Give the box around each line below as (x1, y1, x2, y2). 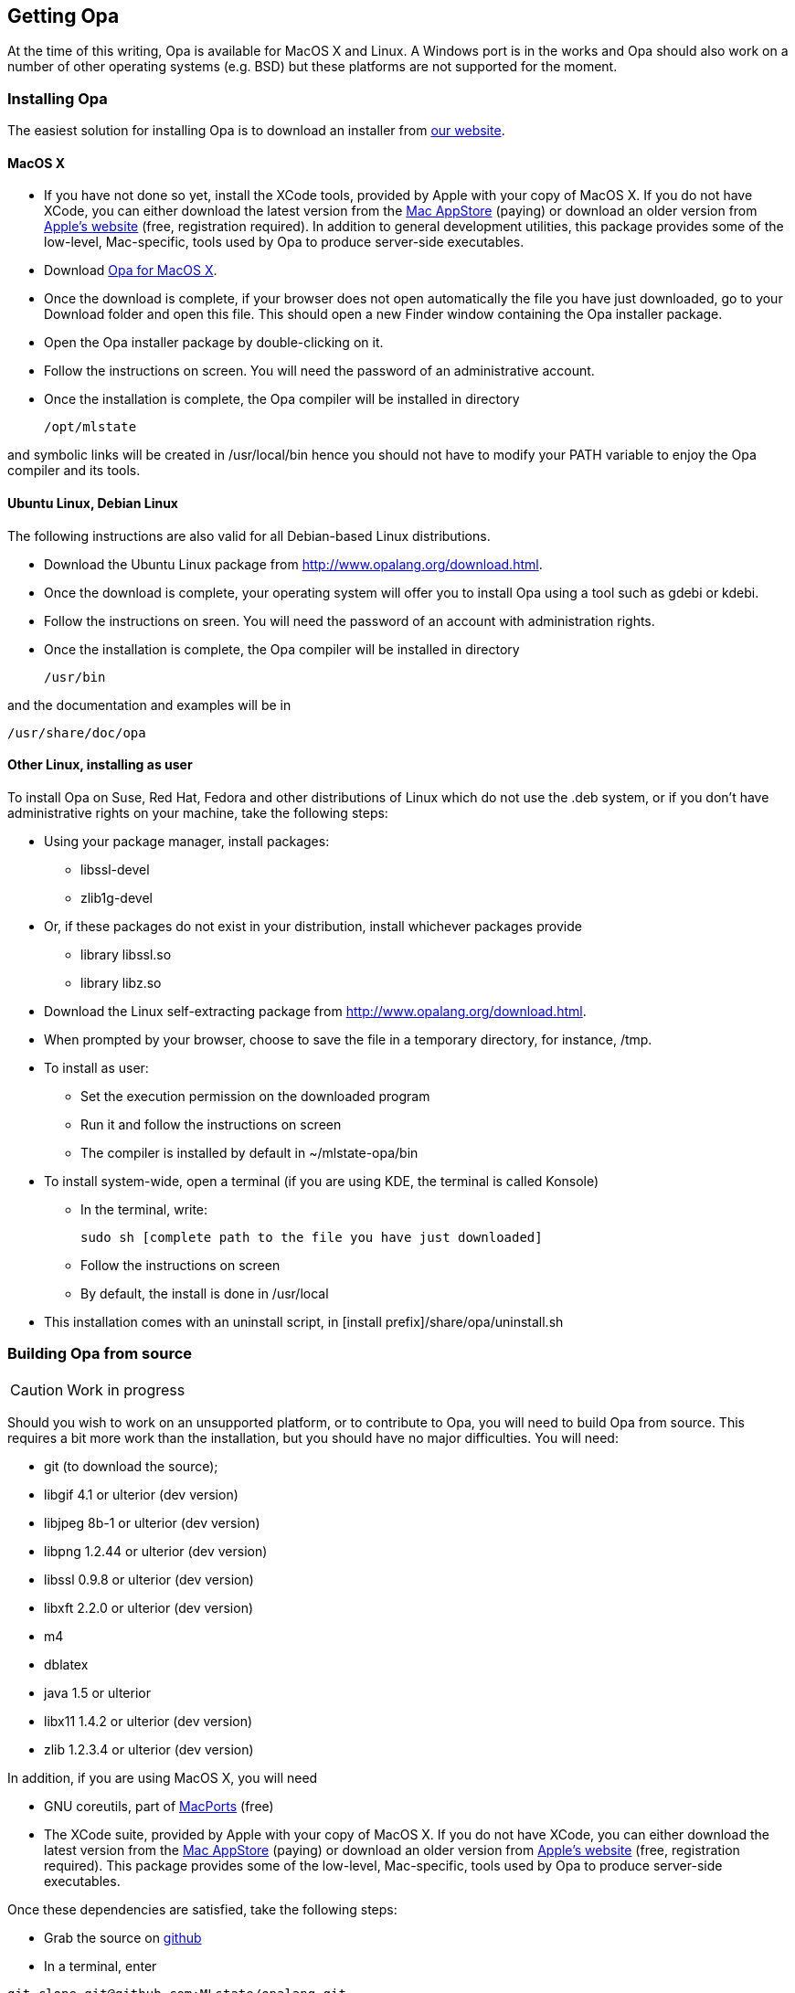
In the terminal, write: (80, 1201, 208, 1217)
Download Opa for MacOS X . (44, 262, 217, 279)
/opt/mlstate (44, 419, 137, 435)
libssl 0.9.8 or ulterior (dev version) (44, 1571, 254, 1587)
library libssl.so (80, 946, 172, 962)
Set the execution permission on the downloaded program (80, 1087, 430, 1104)
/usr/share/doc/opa (7, 725, 146, 740)
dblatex (44, 1656, 89, 1672)
